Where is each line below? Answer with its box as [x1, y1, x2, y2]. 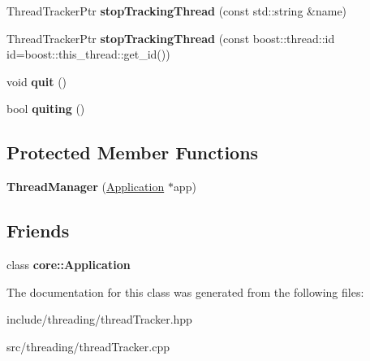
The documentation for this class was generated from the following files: [6, 283, 364, 300]
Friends [6, 218, 70, 243]
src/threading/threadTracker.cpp [6, 337, 170, 354]
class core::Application [6, 255, 131, 272]
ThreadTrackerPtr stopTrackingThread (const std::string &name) [6, 2, 347, 19]
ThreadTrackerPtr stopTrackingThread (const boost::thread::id [6, 29, 335, 46]
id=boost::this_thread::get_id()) [6, 46, 170, 63]
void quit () [6, 72, 67, 89]
